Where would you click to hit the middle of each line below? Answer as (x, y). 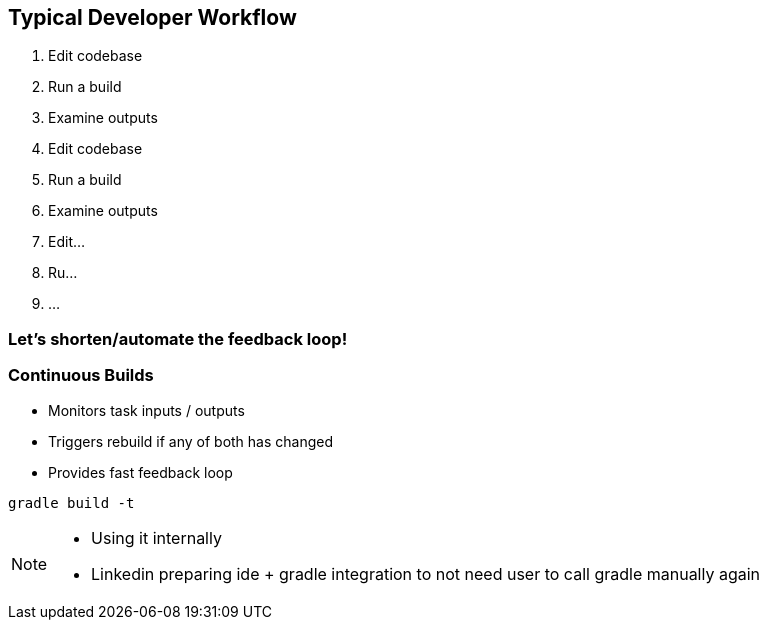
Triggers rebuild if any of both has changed (191, 441)
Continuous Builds (81, 375)
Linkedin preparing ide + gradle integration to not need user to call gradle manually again (426, 573)
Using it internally (156, 537)
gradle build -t (71, 502)
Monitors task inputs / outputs (146, 410)
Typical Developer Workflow (152, 17)
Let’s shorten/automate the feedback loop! (178, 338)
